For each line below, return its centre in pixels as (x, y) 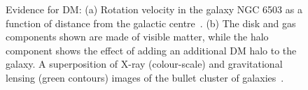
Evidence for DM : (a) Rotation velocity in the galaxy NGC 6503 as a (154, 9)
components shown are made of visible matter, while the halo (137, 37)
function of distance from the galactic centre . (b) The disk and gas (151, 23)
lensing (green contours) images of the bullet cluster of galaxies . (145, 77)
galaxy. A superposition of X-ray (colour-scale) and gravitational (144, 64)
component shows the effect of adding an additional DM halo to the (151, 50)
